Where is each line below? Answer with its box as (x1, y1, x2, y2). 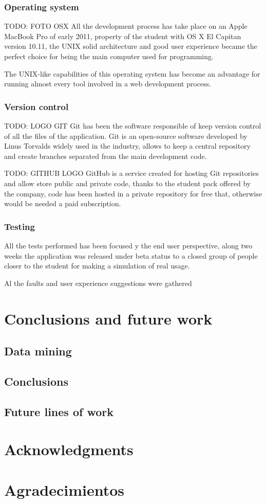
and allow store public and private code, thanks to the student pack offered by (4, 177, 251, 188)
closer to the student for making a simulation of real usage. (4, 260, 190, 271)
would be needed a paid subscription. (4, 198, 121, 209)
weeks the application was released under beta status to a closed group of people (4, 250, 258, 261)
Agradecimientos (4, 479, 125, 500)
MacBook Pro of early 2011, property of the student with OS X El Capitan (4, 30, 241, 41)
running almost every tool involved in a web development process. (4, 78, 212, 89)
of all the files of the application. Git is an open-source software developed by (4, 130, 248, 141)
